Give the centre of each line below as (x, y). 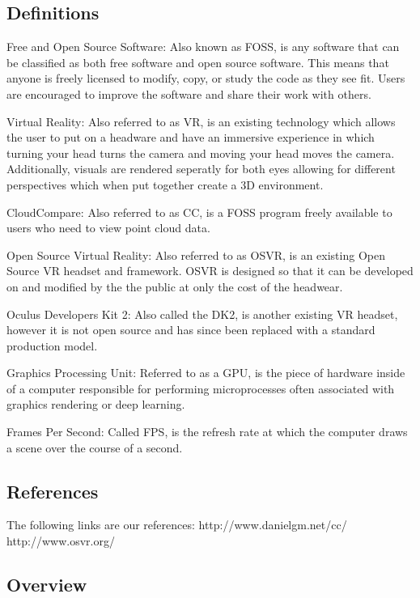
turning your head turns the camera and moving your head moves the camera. (201, 153)
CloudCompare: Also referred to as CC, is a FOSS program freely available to (199, 212)
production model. (52, 345)
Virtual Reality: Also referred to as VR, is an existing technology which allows (201, 121)
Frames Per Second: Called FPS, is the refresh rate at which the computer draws (207, 432)
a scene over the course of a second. (95, 447)
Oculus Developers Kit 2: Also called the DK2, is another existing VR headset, (202, 314)
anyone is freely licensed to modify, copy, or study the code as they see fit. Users (206, 78)
